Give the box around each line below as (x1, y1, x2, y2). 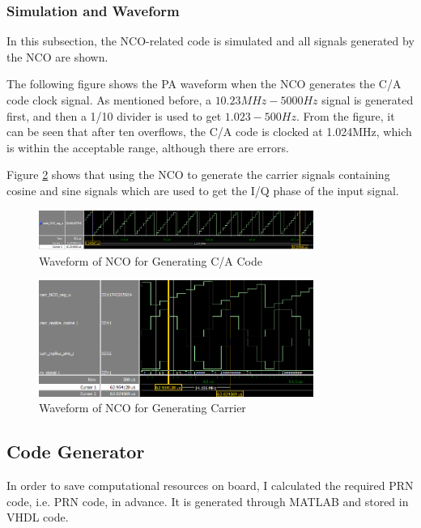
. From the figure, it (296, 107, 395, 124)
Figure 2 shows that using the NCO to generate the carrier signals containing (6, 166, 390, 183)
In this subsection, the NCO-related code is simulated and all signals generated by (6, 32, 415, 49)
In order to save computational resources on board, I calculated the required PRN (6, 476, 414, 493)
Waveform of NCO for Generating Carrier (39, 399, 246, 416)
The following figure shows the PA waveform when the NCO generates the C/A (6, 75, 402, 92)
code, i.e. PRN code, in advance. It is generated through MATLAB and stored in (6, 492, 409, 509)
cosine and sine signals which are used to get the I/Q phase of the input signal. (6, 181, 399, 198)
